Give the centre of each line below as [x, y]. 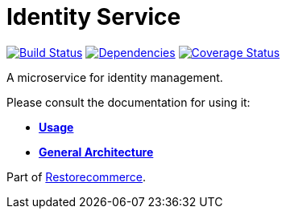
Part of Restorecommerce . [77, 176]
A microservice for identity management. [115, 77]
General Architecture [96, 152]
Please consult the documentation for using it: [128, 102]
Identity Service [94, 17]
